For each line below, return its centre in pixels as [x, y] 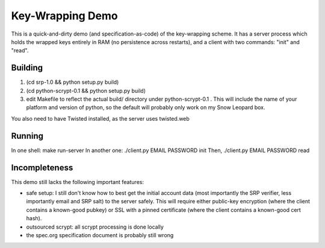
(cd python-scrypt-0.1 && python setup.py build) [86, 91]
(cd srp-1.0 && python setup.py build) [73, 82]
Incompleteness [42, 167]
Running [27, 136]
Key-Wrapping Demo [65, 16]
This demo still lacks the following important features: [78, 182]
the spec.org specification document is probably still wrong [100, 235]
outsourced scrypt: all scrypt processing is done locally [95, 227]
